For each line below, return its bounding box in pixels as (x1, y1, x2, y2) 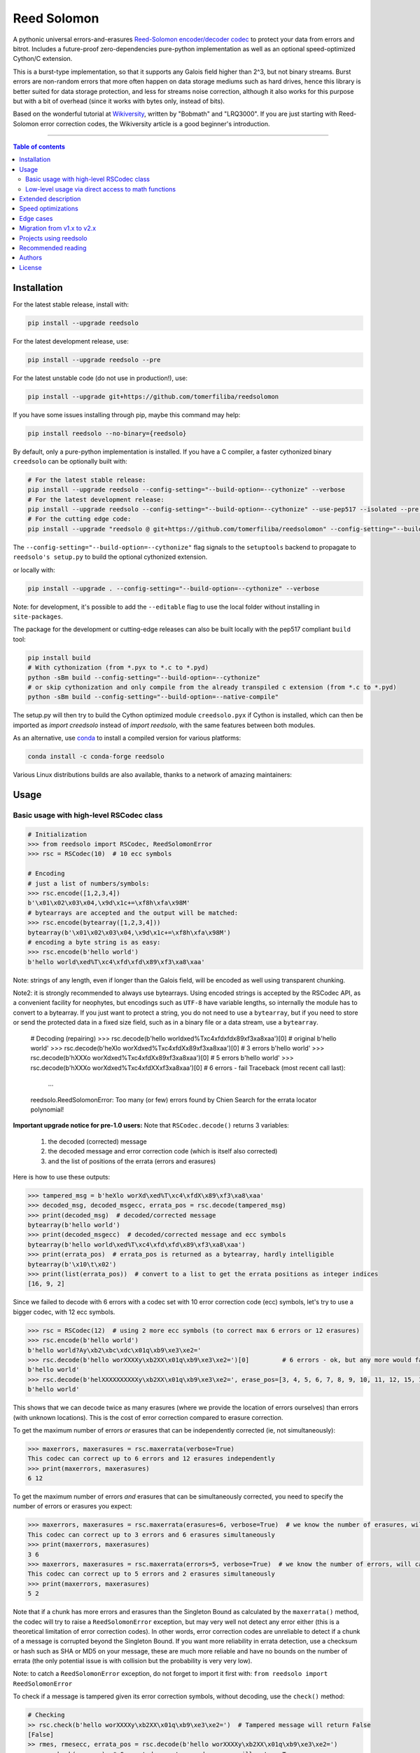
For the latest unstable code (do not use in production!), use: (13, 374, 188, 382)
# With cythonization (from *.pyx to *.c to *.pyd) (27, 663, 209, 672)
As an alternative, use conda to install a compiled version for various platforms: (13, 733, 241, 743)
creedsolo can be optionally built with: (13, 456, 127, 466)
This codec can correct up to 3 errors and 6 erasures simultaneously (27, 1531, 276, 1538)
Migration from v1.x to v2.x (19, 224, 97, 233)
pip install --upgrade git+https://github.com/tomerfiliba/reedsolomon (27, 393, 279, 400)
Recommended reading (19, 243, 87, 252)
